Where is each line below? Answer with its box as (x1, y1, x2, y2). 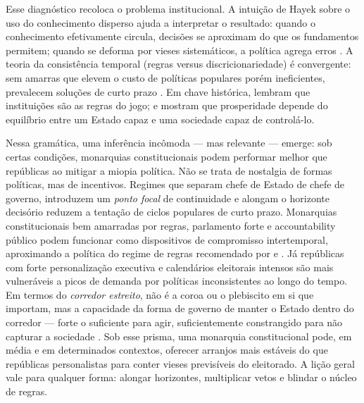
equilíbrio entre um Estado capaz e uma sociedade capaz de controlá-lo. (6, 111, 315, 126)
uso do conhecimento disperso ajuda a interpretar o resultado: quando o (6, 15, 315, 30)
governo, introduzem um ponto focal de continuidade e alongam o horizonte (6, 190, 330, 205)
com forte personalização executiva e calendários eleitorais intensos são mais (6, 259, 334, 274)
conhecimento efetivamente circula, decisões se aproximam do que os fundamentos (6, 29, 359, 44)
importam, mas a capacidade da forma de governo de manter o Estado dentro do (6, 301, 354, 316)
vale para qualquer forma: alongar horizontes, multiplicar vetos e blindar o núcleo (6, 370, 357, 385)
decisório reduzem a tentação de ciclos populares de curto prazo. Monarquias (6, 204, 337, 219)
